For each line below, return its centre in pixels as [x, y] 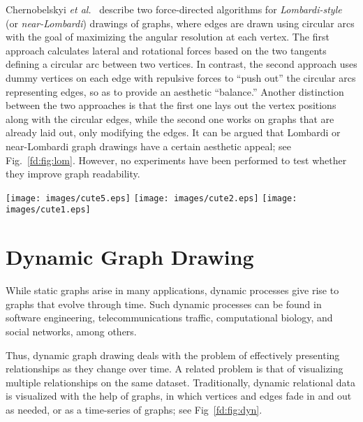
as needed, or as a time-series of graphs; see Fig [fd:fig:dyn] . [134, 409]
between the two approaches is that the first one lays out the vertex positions [171, 105]
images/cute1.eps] [48, 210]
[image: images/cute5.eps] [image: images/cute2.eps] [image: [151, 198]
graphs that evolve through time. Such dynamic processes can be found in [164, 304]
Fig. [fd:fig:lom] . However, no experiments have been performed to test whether [176, 160]
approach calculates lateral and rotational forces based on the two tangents [166, 50]
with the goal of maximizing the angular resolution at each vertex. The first [168, 37]
